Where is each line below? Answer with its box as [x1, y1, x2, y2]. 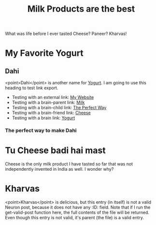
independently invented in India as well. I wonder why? [5, 166, 114, 172]
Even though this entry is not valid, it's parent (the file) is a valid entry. [5, 214, 144, 220]
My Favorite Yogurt [5, 48, 84, 59]
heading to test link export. [5, 85, 58, 91]
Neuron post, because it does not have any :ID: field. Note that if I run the [5, 204, 151, 210]
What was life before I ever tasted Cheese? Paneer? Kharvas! [5, 31, 127, 37]
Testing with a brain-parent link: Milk [12, 99, 85, 105]
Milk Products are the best [27, 3, 135, 15]
